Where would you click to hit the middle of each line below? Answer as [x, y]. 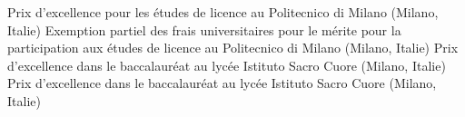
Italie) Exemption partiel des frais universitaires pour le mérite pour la [204, 29]
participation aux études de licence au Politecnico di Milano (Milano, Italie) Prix [233, 48]
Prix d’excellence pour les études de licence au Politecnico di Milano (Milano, [223, 12]
